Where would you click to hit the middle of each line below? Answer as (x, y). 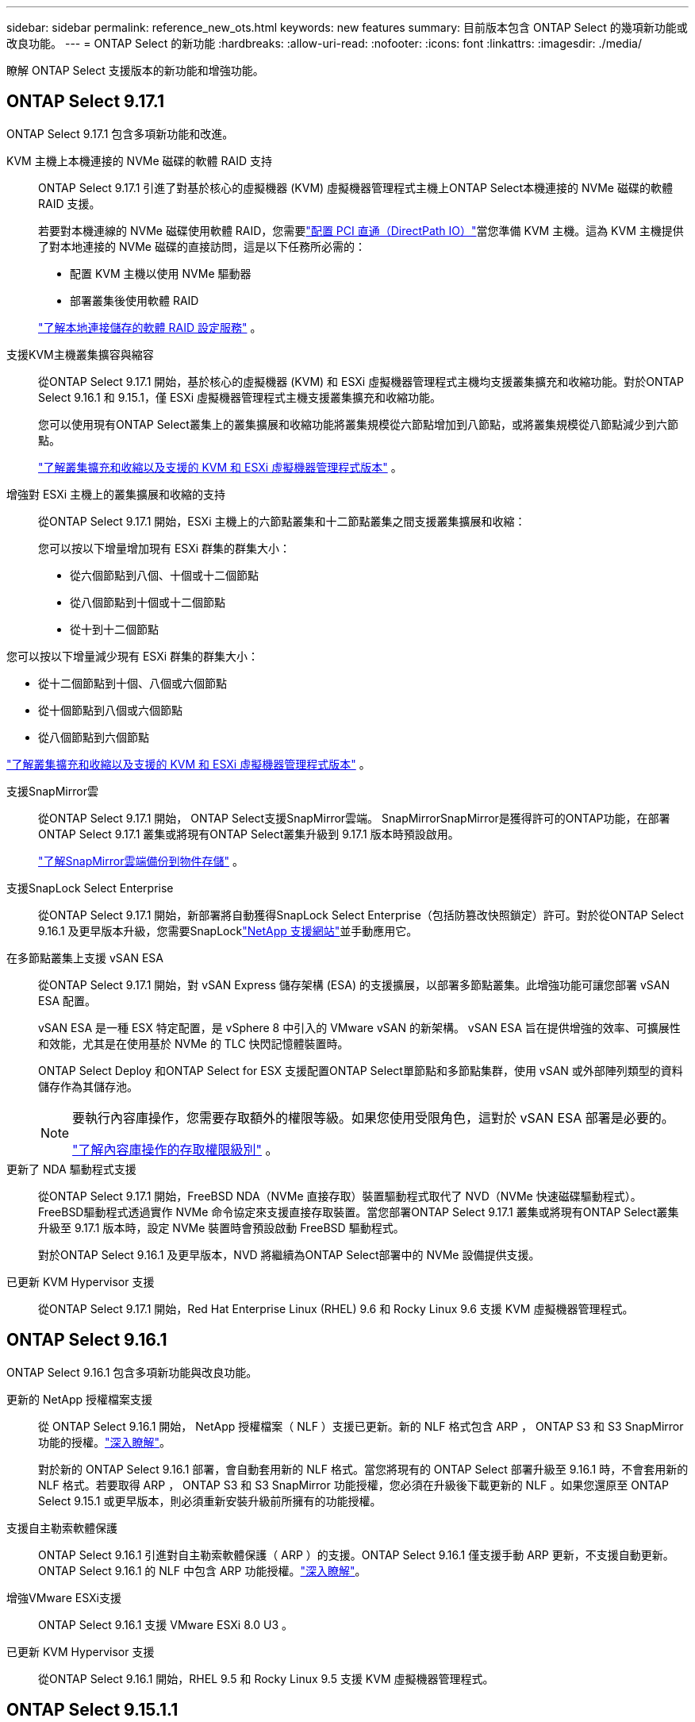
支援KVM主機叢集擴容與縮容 (80, 354)
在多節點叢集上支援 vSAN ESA (85, 957)
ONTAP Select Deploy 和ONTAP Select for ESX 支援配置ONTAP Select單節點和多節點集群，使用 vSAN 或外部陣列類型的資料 (361, 1070)
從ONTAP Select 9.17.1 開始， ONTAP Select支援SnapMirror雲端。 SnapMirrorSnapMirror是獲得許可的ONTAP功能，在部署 (354, 818)
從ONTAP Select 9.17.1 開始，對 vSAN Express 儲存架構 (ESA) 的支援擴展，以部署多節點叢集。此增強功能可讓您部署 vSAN (354, 984)
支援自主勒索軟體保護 (62, 1527)
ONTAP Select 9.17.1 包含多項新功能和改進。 (120, 133)
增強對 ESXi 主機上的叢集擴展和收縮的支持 (116, 494)
